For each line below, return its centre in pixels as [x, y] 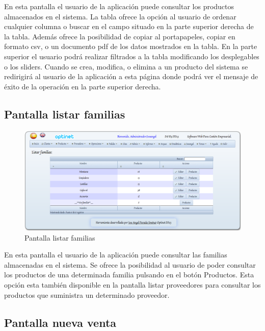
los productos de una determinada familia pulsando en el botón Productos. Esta [129, 275]
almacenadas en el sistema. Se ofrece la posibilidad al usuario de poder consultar [130, 264]
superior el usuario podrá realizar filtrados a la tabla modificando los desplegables [132, 56]
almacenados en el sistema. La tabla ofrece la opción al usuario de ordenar [120, 16]
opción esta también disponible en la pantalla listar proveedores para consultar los [132, 284]
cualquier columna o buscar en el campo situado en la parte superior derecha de [129, 26]
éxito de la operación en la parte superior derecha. [83, 86]
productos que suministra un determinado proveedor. [87, 294]
